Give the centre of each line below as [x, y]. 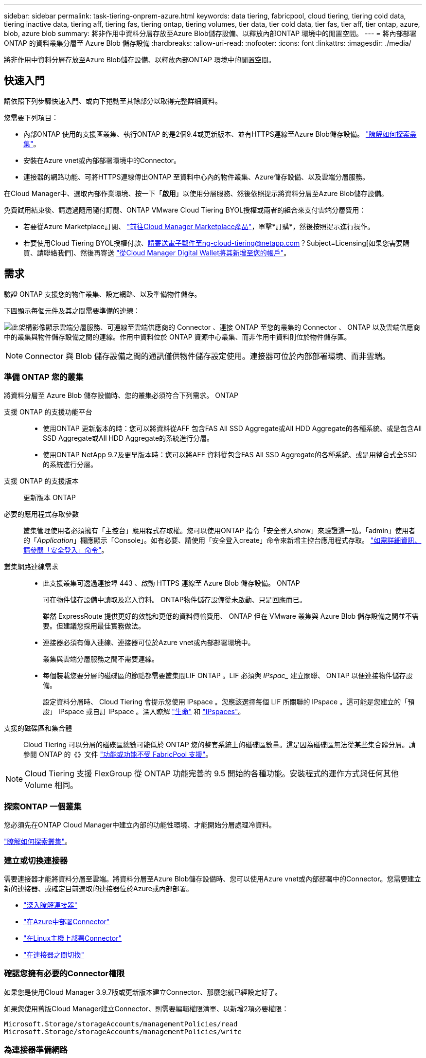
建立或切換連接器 [36, 860]
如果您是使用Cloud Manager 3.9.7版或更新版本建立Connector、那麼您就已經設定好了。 [143, 992]
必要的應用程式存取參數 [41, 514]
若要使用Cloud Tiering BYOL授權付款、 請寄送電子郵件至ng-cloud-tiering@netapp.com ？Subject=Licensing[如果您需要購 [216, 243]
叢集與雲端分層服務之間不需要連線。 [101, 659]
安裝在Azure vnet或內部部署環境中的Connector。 [102, 160]
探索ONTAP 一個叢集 [43, 806]
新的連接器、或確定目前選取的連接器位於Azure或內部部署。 [98, 888]
